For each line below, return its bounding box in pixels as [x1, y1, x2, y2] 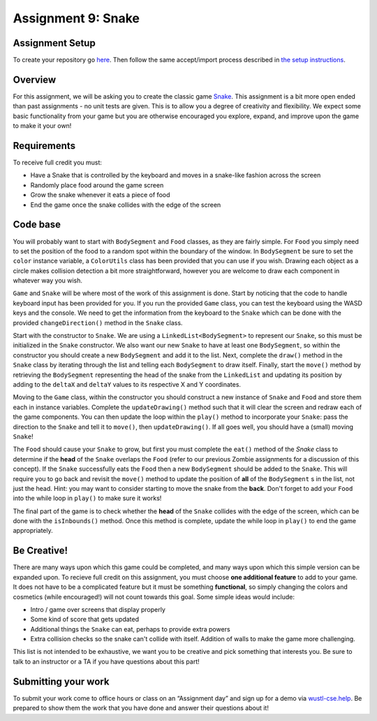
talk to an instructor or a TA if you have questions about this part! [13, 657, 200, 666]
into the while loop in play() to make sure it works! [13, 494, 162, 503]
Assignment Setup [13, 37, 96, 49]
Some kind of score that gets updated [30, 615, 140, 624]
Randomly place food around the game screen [30, 180, 164, 189]
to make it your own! [13, 122, 72, 130]
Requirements [13, 140, 76, 152]
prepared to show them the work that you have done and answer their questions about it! [13, 704, 269, 713]
